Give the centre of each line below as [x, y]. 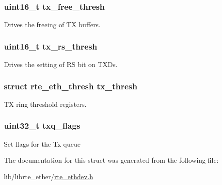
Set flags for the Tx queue [42, 143]
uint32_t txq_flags [42, 126]
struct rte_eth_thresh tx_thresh [71, 86]
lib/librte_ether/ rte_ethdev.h [49, 176]
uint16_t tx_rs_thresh [51, 46]
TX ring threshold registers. [45, 104]
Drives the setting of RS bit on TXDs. [61, 64]
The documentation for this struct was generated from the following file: [111, 160]
